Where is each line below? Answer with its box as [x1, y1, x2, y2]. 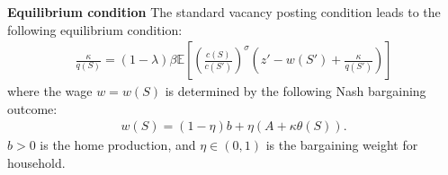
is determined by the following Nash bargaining [165, 82, 426, 101]
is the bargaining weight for [265, 136, 418, 154]
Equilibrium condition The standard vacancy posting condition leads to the [7, 3, 441, 21]
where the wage [7, 82, 93, 101]
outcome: [7, 99, 58, 118]
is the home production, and [40, 136, 196, 154]
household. [7, 153, 66, 172]
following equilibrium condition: [7, 20, 183, 39]
